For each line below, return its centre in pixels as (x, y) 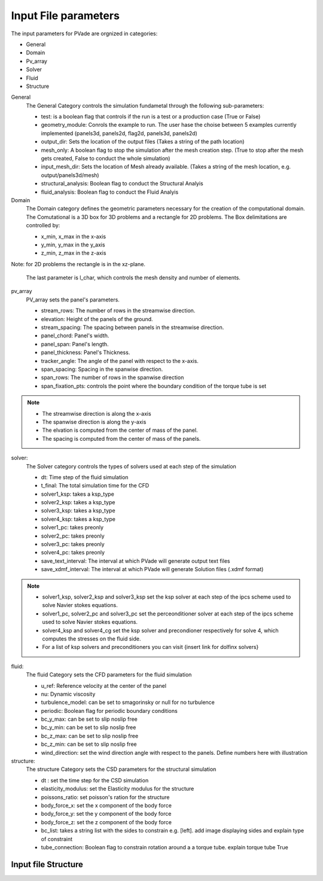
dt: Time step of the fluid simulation (85, 477)
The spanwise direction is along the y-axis (94, 422)
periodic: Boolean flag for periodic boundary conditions (109, 711)
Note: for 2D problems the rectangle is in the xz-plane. (78, 264)
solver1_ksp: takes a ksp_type (78, 494)
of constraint (57, 839)
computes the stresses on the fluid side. (92, 638)
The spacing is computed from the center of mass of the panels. (121, 438)
